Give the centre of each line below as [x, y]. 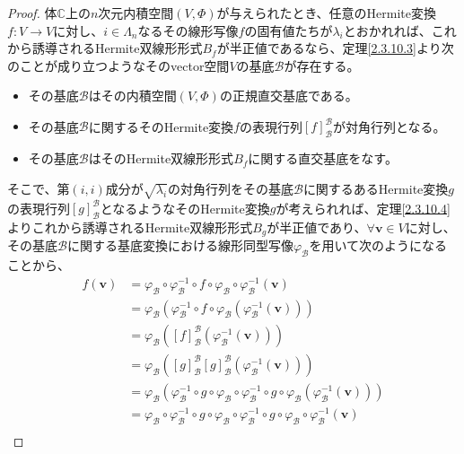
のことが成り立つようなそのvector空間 [118, 65]
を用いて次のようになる [378, 245]
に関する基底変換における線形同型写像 [180, 245]
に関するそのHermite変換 [161, 126]
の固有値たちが [289, 30]
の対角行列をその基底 [230, 188]
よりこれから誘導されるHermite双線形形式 [130, 227]
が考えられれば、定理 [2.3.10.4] [363, 208]
